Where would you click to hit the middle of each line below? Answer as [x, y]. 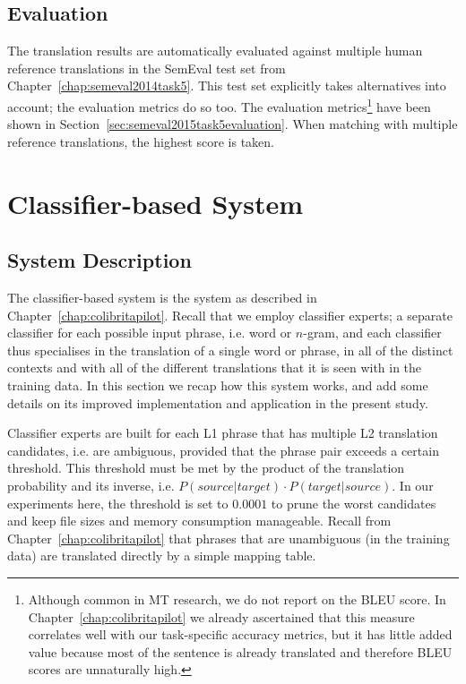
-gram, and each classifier [372, 333]
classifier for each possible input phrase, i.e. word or [150, 333]
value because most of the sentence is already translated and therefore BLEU [240, 651]
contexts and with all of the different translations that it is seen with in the [215, 368]
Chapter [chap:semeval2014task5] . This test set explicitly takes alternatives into [227, 85]
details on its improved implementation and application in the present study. [218, 402]
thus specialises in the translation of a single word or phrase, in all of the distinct [230, 350]
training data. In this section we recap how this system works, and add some [218, 385]
